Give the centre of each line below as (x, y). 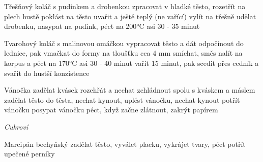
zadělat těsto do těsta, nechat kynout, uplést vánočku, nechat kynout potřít (122, 99)
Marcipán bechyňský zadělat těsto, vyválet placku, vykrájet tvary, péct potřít (125, 144)
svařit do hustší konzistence (47, 73)
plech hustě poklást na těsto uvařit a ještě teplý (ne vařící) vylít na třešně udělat (130, 16)
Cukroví (16, 126)
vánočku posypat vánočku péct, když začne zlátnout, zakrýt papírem (111, 110)
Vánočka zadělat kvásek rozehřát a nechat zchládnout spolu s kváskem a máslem (130, 90)
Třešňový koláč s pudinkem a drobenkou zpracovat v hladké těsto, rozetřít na (125, 6)
